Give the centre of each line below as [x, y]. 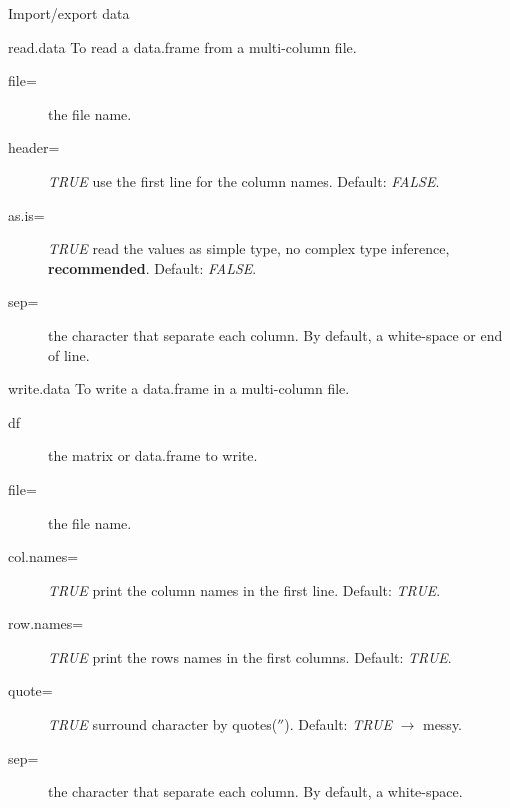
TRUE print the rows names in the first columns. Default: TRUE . [250, 656]
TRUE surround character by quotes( [163, 724]
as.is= [26, 214]
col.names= [43, 556]
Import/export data [69, 13]
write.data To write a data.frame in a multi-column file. [179, 388]
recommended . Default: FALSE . [152, 267]
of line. [69, 354]
